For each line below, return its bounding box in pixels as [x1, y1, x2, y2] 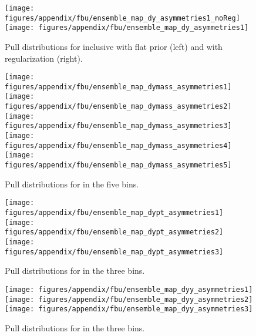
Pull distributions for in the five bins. [5, 177, 139, 190]
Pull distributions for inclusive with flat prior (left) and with [5, 40, 223, 52]
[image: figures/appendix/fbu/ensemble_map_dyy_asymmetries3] [5, 305, 253, 314]
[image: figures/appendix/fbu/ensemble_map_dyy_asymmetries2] [5, 295, 253, 304]
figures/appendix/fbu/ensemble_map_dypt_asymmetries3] [5, 247, 224, 256]
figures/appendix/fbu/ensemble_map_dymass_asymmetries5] [5, 161, 232, 170]
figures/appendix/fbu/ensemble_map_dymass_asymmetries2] [5, 102, 232, 111]
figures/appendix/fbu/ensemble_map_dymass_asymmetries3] [5, 122, 232, 130]
